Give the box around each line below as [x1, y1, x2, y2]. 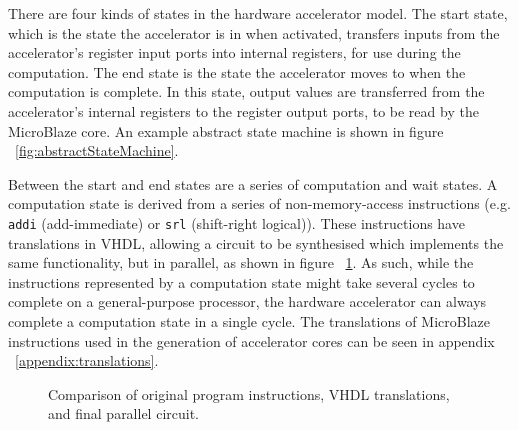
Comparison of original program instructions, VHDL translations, [48, 383, 450, 404]
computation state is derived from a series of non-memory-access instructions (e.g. [8, 193, 511, 214]
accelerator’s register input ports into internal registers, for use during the [8, 42, 461, 63]
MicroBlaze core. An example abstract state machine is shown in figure [8, 120, 444, 141]
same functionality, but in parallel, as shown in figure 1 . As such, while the [8, 252, 474, 273]
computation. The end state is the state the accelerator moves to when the [8, 61, 466, 82]
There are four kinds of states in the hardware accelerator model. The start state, [8, 3, 508, 23]
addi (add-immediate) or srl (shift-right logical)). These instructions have [8, 212, 465, 233]
